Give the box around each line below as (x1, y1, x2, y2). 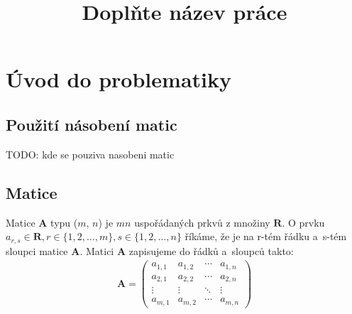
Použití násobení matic (6, 113, 177, 135)
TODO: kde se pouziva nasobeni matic (6, 146, 175, 161)
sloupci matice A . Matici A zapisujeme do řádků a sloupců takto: (6, 243, 294, 258)
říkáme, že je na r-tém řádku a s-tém (185, 229, 347, 244)
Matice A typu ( (6, 215, 78, 229)
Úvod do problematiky (6, 65, 231, 94)
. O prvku (282, 215, 325, 229)
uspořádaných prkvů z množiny (134, 215, 270, 229)
